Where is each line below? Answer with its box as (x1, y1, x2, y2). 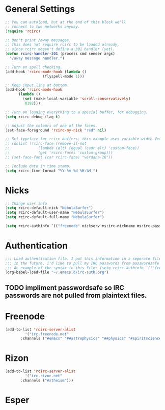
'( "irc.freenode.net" (25, 332, 69, 336)
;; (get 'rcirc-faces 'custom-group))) (5, 151, 113, 155)
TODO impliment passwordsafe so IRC (5, 283, 124, 292)
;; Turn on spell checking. (5, 65, 63, 70)
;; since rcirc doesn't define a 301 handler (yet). (5, 47, 115, 52)
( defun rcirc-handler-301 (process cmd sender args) (5, 51, 115, 56)
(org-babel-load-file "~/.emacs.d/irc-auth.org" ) (5, 270, 109, 275)
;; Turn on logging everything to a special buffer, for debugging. (5, 109, 148, 115)
